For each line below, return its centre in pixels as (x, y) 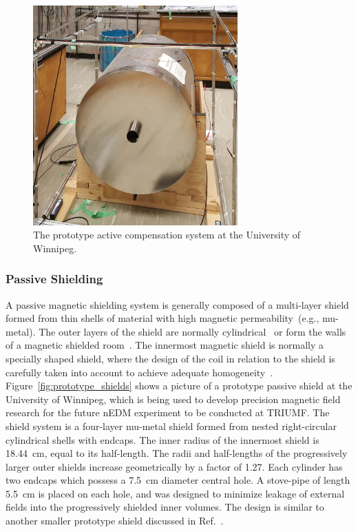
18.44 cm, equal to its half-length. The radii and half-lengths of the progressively (177, 453)
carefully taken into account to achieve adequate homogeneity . (139, 372)
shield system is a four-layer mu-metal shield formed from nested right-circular (171, 426)
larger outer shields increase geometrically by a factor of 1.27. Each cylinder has (174, 466)
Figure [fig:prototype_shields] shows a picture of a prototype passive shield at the (179, 386)
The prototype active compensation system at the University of (167, 235)
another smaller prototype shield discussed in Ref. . (115, 521)
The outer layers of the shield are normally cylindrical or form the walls (192, 331)
